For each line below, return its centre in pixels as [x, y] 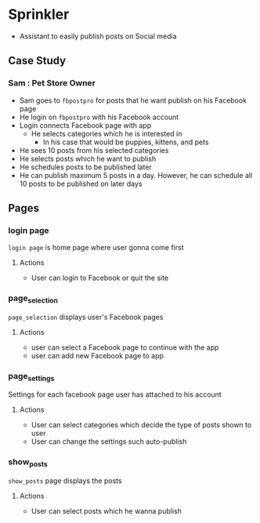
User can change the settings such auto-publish [109, 441]
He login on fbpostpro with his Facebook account [99, 117]
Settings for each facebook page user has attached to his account [115, 394]
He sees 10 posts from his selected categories [94, 150]
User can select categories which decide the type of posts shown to [141, 425]
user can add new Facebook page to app [97, 355]
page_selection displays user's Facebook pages [86, 317]
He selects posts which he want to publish [88, 158]
